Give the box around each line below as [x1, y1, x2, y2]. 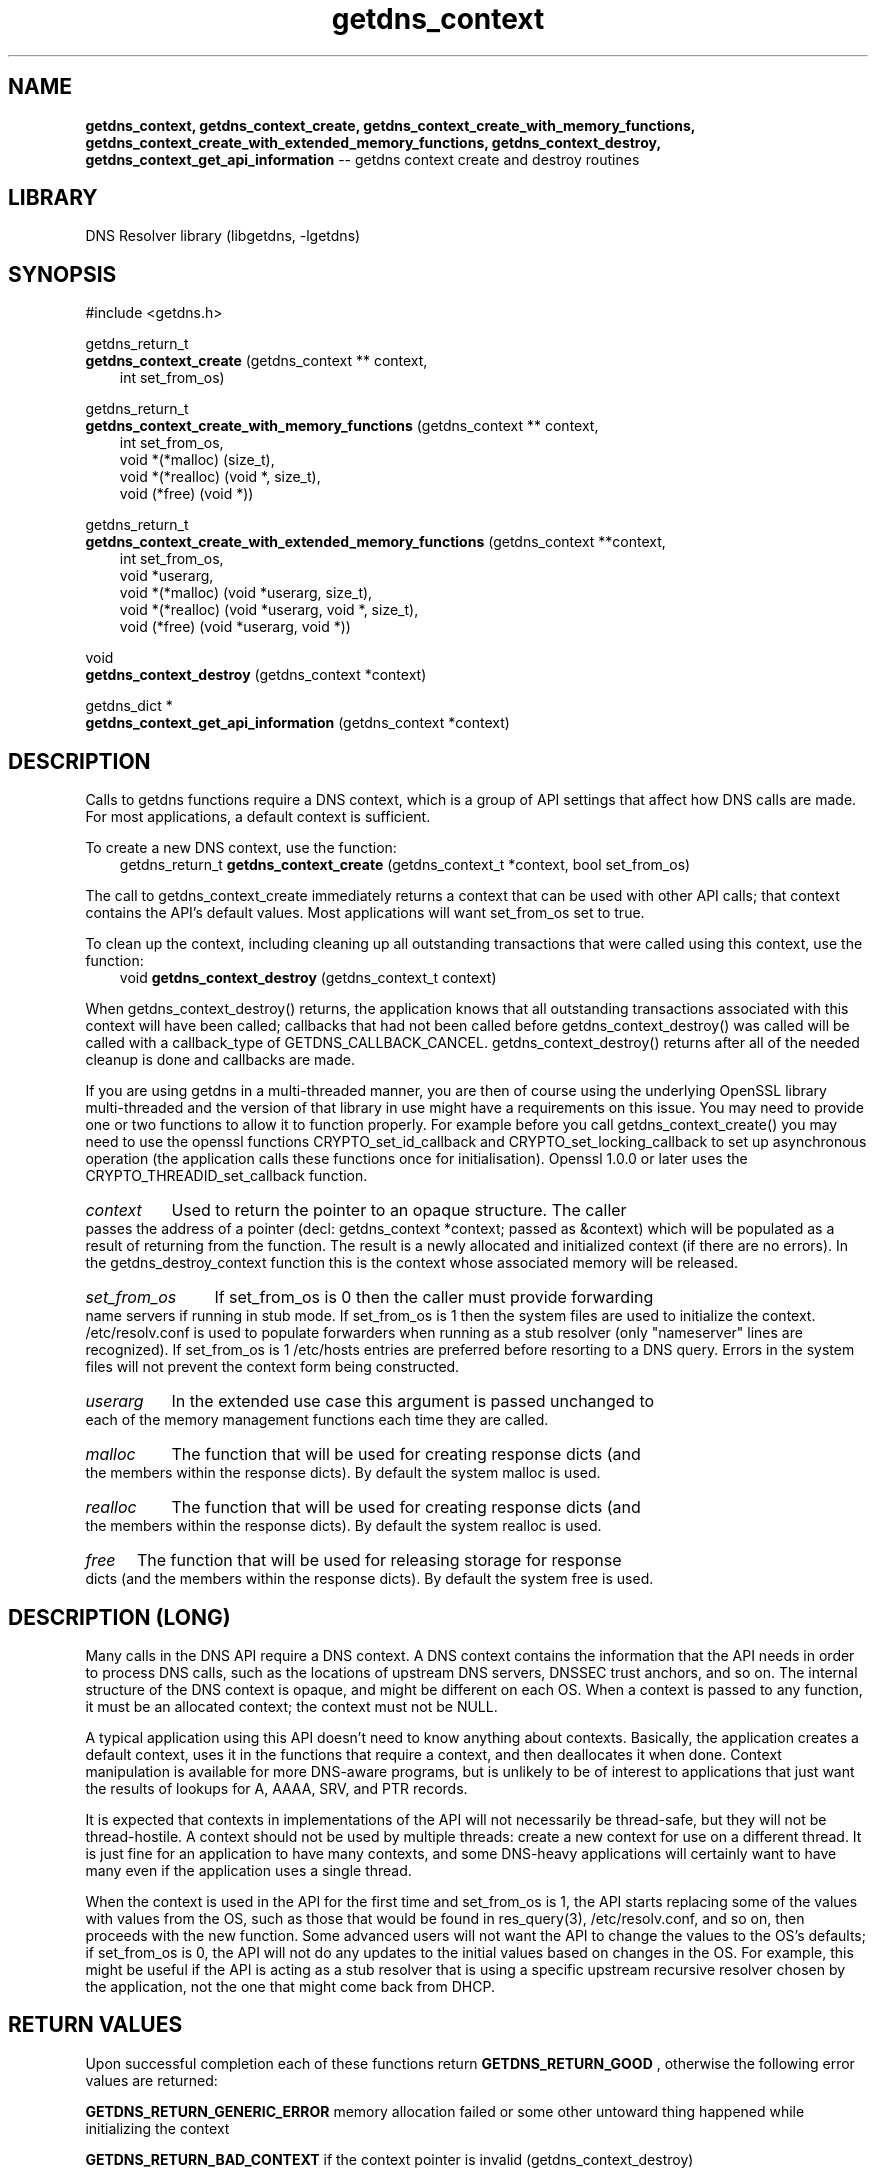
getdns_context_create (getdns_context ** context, [85, 352, 428, 370]
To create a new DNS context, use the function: [85, 839, 397, 857]
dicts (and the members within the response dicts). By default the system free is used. [85, 1570, 654, 1588]
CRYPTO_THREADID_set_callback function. [85, 1167, 368, 1185]
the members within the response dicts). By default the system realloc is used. [85, 1517, 602, 1535]
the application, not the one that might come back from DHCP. [85, 1977, 495, 1995]
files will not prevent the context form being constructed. [85, 1358, 460, 1376]
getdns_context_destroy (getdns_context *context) [85, 666, 427, 684]
